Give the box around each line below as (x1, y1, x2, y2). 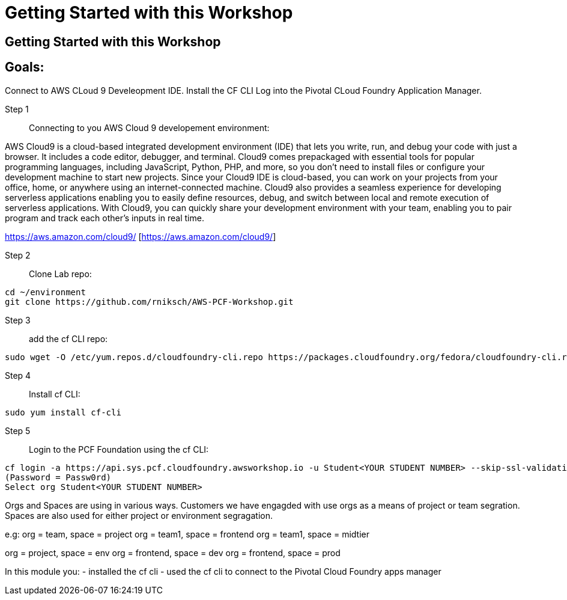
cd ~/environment (5, 287, 86, 297)
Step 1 (5, 103, 29, 114)
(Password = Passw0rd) (5, 472, 112, 482)
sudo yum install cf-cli (5, 407, 121, 417)
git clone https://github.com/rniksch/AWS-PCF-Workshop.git (5, 296, 294, 307)
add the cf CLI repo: (29, 333, 108, 344)
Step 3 (5, 314, 31, 325)
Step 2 (5, 249, 31, 260)
